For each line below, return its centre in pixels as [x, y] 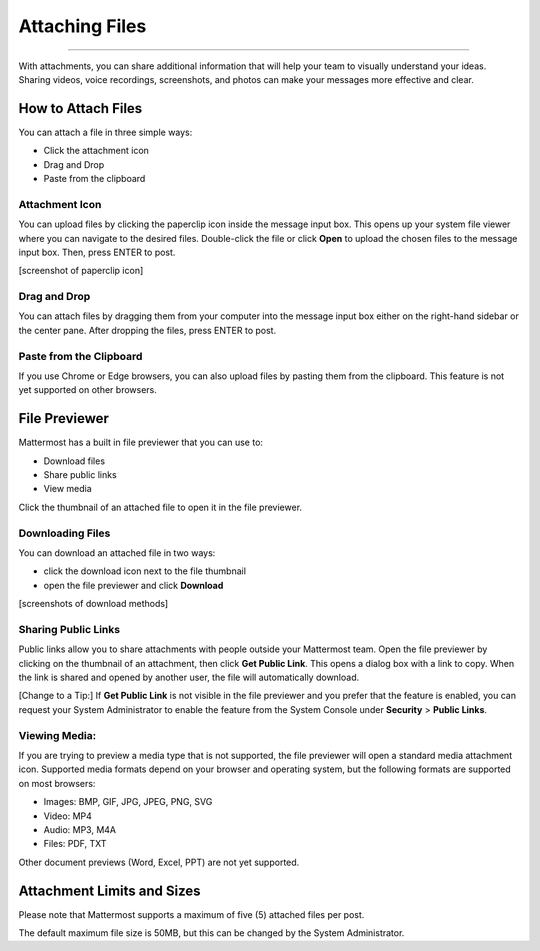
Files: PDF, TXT [75, 844]
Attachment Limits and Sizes [109, 890]
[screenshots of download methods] [93, 604]
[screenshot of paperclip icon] [81, 271]
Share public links [80, 475]
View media [67, 489]
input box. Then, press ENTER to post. [97, 252]
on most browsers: [57, 783]
